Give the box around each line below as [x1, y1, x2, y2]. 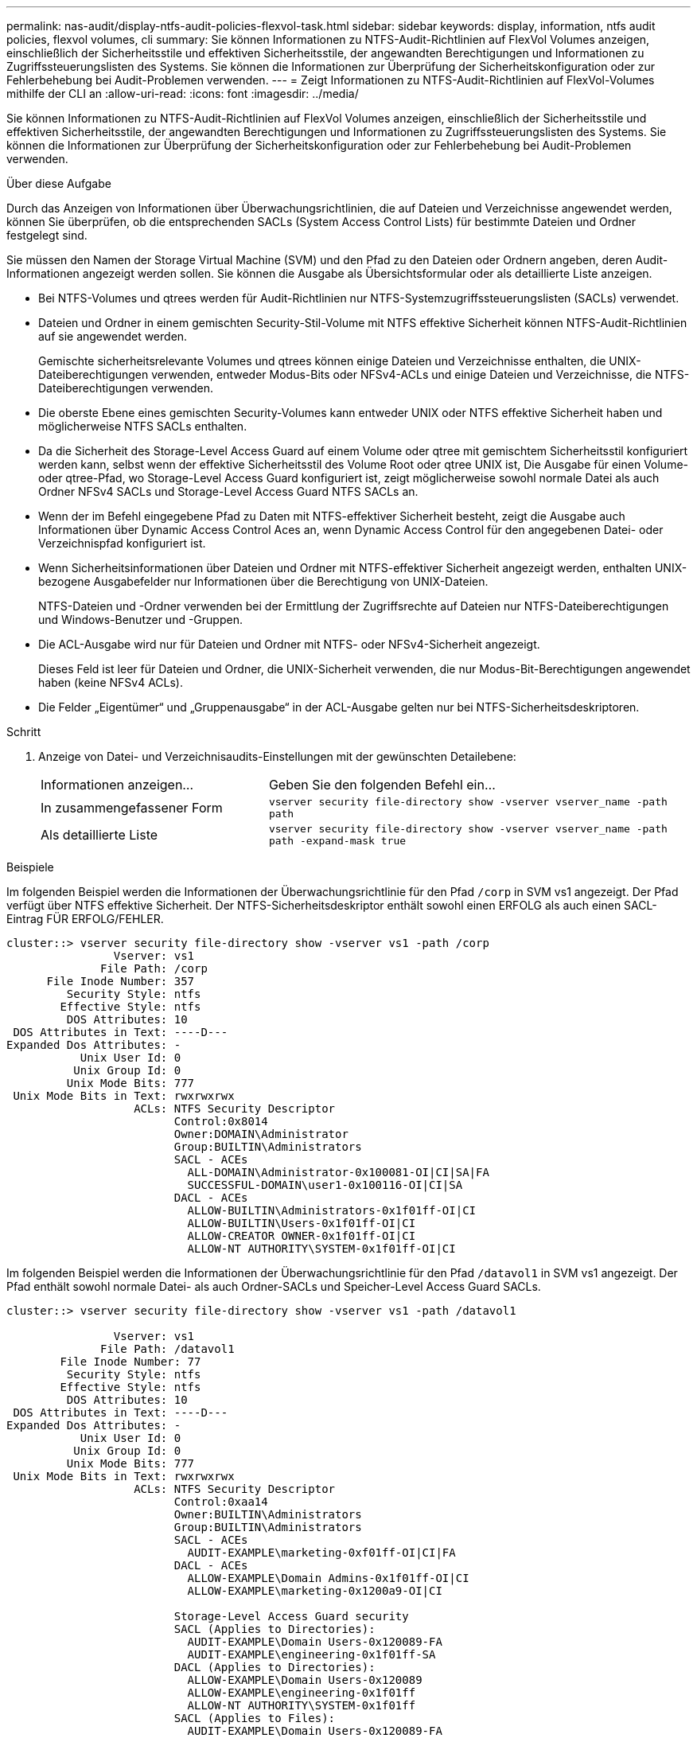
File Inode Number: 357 [46, 975, 195, 988]
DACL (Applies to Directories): [173, 1661, 376, 1674]
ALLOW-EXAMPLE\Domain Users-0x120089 [187, 1674, 422, 1686]
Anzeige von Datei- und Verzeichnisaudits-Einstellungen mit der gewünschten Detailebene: [38, 750, 516, 763]
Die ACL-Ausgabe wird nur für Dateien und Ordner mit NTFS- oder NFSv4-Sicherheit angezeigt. [38, 637, 540, 651]
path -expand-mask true [268, 835, 407, 847]
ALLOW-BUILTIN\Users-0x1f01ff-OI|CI [187, 1217, 416, 1229]
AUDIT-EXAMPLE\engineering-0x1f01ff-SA [187, 1648, 436, 1661]
